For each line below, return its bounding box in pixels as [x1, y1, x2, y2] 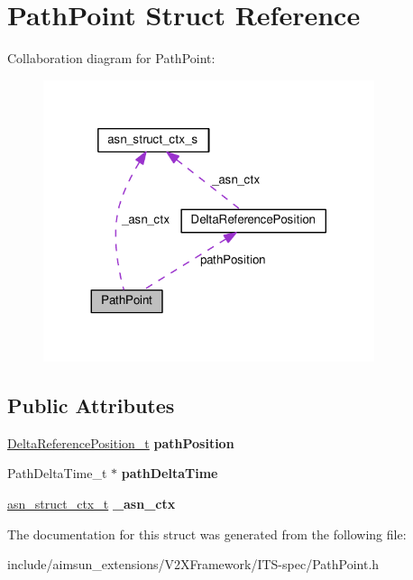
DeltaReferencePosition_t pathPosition [7, 433, 234, 452]
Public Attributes [7, 391, 175, 419]
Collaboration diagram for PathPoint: [7, 49, 216, 68]
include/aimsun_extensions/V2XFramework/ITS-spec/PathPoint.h [7, 555, 380, 574]
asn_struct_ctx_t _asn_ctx [7, 493, 176, 512]
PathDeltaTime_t [7, 464, 107, 483]
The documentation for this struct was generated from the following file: [7, 524, 407, 543]
